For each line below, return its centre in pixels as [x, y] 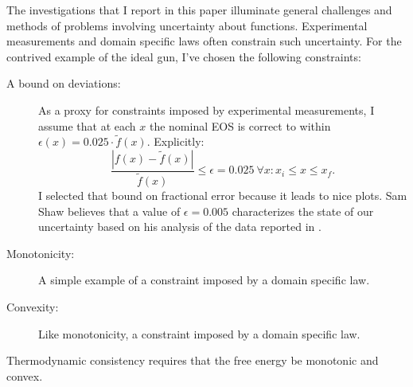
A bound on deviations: [64, 83]
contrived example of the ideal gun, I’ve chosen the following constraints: [184, 56]
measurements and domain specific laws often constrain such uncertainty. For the [204, 41]
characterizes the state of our [303, 211]
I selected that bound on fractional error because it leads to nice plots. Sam [223, 195]
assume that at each [87, 125]
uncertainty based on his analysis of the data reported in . [180, 227]
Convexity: [33, 307]
